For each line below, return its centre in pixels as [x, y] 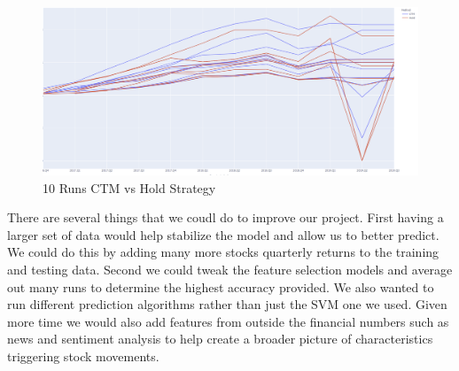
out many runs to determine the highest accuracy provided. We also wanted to [221, 286]
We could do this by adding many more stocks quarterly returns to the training [223, 252]
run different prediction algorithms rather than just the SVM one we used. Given [227, 304]
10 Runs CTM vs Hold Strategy [129, 187]
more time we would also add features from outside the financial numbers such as [228, 321]
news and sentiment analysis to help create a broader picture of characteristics [220, 339]
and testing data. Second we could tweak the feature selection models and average [230, 270]
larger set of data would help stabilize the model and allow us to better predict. [223, 234]
